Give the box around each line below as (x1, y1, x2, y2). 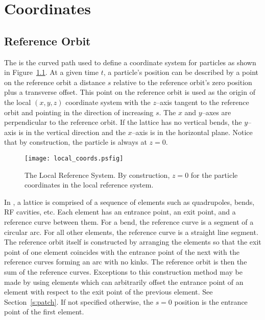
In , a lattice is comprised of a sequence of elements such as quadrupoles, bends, (4, 196, 255, 207)
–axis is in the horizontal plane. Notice (132, 126, 253, 137)
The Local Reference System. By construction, (25, 169, 170, 180)
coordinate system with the (65, 96, 151, 107)
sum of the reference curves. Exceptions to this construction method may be (4, 266, 243, 277)
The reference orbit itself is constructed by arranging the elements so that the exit (4, 236, 261, 247)
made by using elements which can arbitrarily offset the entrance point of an (4, 276, 244, 287)
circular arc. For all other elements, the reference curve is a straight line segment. (4, 226, 258, 237)
